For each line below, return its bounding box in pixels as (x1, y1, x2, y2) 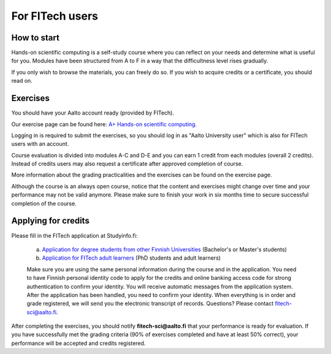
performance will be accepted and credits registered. (11, 339, 146, 347)
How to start (11, 32, 59, 43)
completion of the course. (11, 200, 77, 207)
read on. (11, 77, 33, 85)
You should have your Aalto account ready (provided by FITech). (11, 109, 175, 116)
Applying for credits (11, 216, 90, 226)
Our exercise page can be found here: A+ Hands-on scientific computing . (11, 120, 197, 128)
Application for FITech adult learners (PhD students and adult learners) (42, 254, 221, 262)
